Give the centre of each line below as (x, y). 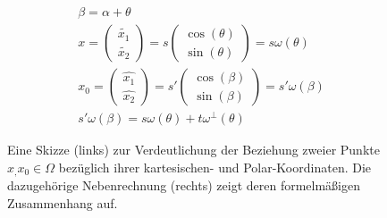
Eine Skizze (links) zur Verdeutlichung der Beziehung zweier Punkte (193, 150)
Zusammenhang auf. (63, 202)
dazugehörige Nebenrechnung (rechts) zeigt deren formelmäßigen (184, 185)
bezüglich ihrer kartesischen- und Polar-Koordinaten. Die (215, 167)
